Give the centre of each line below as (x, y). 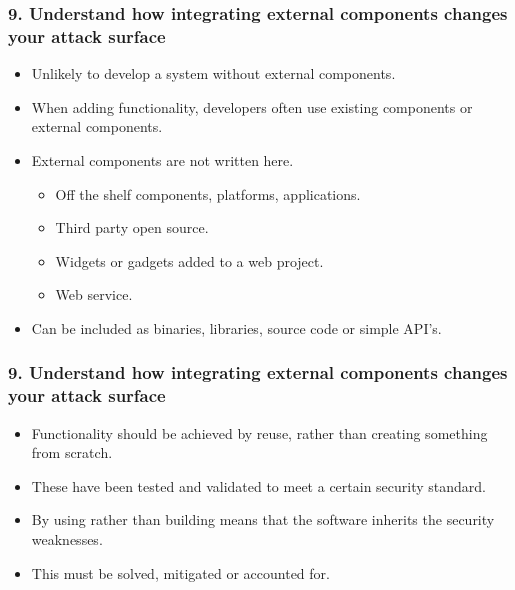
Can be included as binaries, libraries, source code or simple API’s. (236, 327)
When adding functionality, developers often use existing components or (252, 106)
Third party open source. (132, 227)
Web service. (94, 294)
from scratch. (72, 452)
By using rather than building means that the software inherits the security (263, 519)
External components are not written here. (162, 159)
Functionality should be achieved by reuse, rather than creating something (259, 432)
